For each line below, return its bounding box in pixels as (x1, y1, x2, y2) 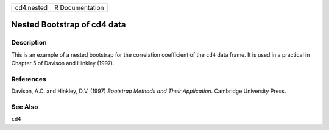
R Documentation (54, 4, 104, 12)
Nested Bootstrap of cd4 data (11, 20, 126, 30)
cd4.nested (15, 4, 48, 12)
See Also (11, 103, 38, 111)
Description (11, 38, 47, 47)
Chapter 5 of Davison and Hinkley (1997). (11, 60, 115, 67)
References (11, 74, 46, 83)
